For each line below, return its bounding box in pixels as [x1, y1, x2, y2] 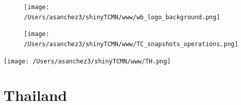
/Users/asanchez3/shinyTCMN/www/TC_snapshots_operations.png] [24, 40, 238, 48]
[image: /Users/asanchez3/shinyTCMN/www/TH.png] [4, 57, 171, 65]
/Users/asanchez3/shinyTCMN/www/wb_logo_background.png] [24, 13, 220, 21]
